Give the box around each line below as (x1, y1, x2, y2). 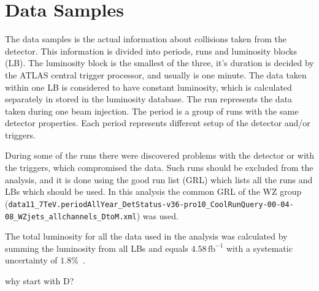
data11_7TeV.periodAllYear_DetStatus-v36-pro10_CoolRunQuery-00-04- (8, 200, 294, 209)
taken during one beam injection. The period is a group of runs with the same (5, 104, 299, 117)
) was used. (136, 209, 179, 222)
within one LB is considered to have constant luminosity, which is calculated (5, 80, 292, 93)
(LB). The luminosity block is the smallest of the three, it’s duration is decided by (5, 56, 314, 69)
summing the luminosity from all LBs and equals (5, 241, 189, 254)
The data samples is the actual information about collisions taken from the (5, 32, 286, 45)
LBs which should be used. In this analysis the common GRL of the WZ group (5, 185, 302, 198)
